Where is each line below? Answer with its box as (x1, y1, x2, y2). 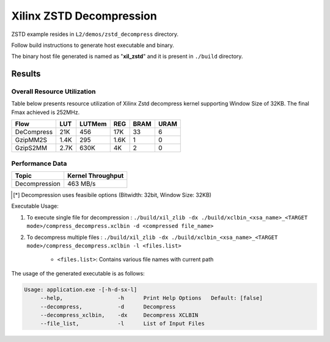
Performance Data (11, 159, 67, 168)
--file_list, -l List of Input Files (40, 320, 205, 327)
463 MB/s (67, 180, 96, 188)
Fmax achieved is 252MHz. (11, 109, 80, 116)
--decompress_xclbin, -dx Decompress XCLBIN (40, 312, 199, 318)
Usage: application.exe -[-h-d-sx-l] (24, 286, 137, 293)
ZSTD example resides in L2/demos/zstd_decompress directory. (11, 30, 179, 38)
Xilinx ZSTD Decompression (11, 9, 157, 23)
